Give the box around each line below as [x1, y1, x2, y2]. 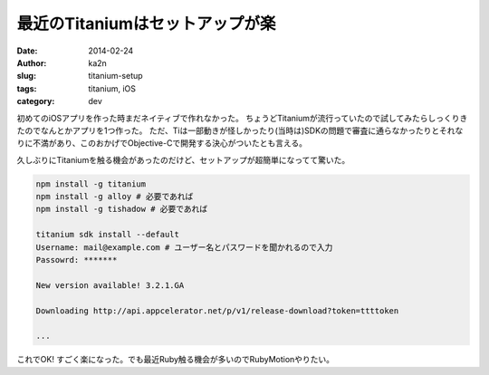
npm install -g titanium [35, 178, 147, 189]
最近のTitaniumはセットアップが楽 [16, 14, 276, 34]
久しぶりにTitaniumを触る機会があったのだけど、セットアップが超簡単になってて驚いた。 [16, 154, 350, 165]
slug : [16, 71, 36, 82]
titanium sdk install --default [35, 229, 180, 240]
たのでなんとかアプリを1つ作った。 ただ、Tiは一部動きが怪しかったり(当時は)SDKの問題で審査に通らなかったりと [16, 125, 439, 136]
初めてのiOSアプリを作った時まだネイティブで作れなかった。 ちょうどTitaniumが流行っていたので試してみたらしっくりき [16, 112, 468, 123]
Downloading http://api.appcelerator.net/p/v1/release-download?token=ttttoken [35, 305, 399, 316]
